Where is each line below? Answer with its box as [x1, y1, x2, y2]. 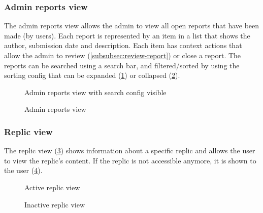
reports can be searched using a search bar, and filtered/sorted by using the [4, 60, 240, 70]
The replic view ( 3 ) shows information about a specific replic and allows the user [4, 145, 255, 156]
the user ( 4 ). [4, 165, 43, 176]
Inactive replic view [24, 199, 85, 209]
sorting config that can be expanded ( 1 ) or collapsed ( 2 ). [4, 70, 180, 80]
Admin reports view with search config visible [24, 87, 167, 97]
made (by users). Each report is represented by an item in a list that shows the [4, 30, 250, 40]
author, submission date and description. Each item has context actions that [4, 40, 242, 51]
